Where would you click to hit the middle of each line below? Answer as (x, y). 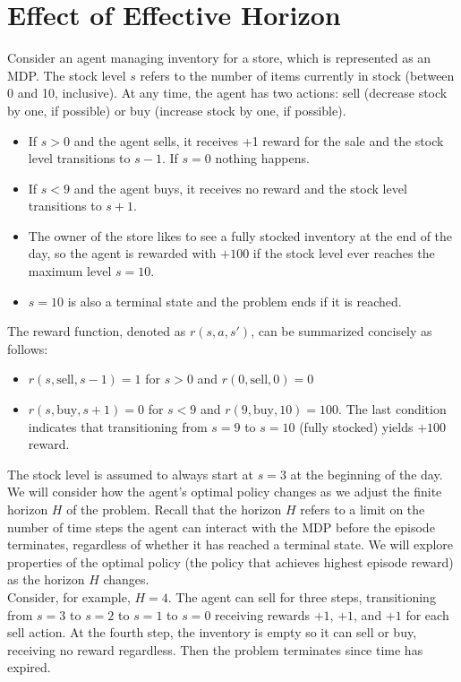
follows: (28, 348)
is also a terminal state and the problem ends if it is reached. (235, 301)
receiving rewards (263, 614)
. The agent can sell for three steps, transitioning (302, 596)
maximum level (70, 271)
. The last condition (393, 409)
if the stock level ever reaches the (344, 253)
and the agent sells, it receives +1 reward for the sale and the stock (259, 140)
